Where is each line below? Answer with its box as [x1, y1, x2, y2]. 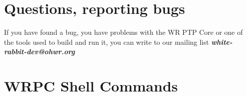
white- [211, 36, 233, 47]
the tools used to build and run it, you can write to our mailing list [4, 36, 209, 47]
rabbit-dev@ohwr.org [4, 46, 75, 57]
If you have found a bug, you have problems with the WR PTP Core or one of [4, 27, 243, 37]
